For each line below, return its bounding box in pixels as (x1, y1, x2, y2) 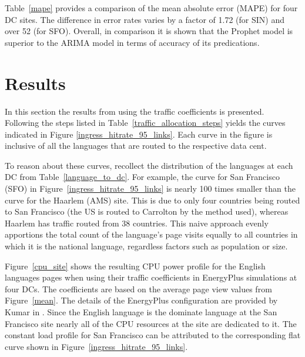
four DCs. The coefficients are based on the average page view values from (5, 282, 272, 295)
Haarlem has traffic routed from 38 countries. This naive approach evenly (5, 216, 269, 229)
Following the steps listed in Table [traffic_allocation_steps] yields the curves (5, 116, 286, 129)
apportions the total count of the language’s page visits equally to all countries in (5, 228, 298, 241)
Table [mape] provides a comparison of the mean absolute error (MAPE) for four (5, 2, 298, 14)
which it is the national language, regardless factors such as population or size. (5, 240, 288, 252)
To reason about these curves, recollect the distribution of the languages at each (5, 159, 293, 171)
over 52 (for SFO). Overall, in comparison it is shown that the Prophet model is (5, 25, 293, 37)
